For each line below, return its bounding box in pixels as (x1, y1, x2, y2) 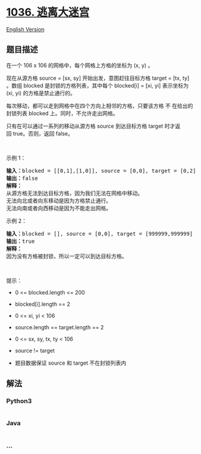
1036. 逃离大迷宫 (6, 5, 90, 19)
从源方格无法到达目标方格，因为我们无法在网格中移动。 (6, 190, 143, 197)
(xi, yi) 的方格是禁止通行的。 (6, 89, 76, 97)
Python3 (6, 397, 32, 405)
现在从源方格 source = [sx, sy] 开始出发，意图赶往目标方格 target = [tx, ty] (6, 74, 190, 82)
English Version (6, 25, 45, 33)
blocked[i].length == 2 (14, 300, 71, 308)
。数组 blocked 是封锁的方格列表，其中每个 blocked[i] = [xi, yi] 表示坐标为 (6, 82, 189, 89)
